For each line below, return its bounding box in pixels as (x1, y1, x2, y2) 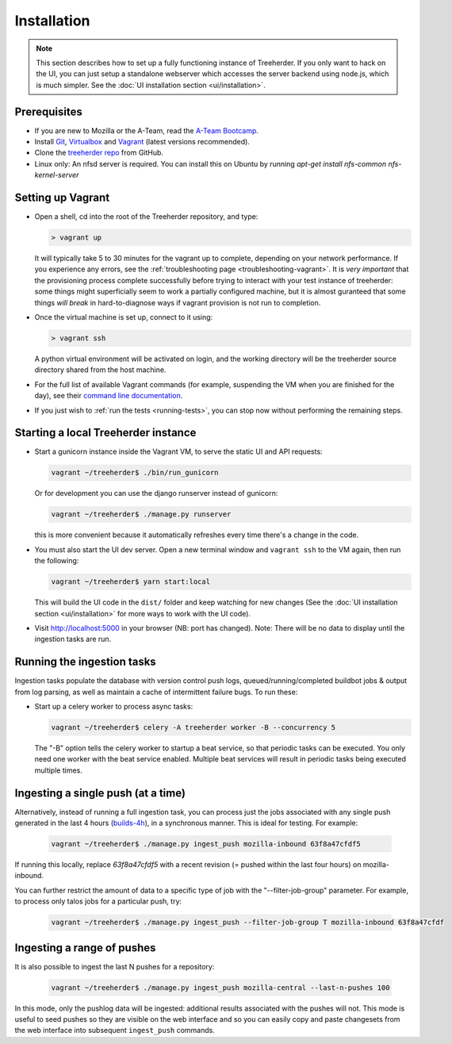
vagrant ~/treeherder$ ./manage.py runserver (51, 510, 232, 519)
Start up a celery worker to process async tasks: (34, 702, 193, 711)
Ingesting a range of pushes (14, 941, 156, 954)
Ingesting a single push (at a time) (14, 786, 186, 800)
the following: (34, 556, 79, 566)
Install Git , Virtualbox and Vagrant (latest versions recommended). (34, 137, 250, 147)
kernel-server (34, 171, 79, 180)
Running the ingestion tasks (14, 655, 156, 669)
